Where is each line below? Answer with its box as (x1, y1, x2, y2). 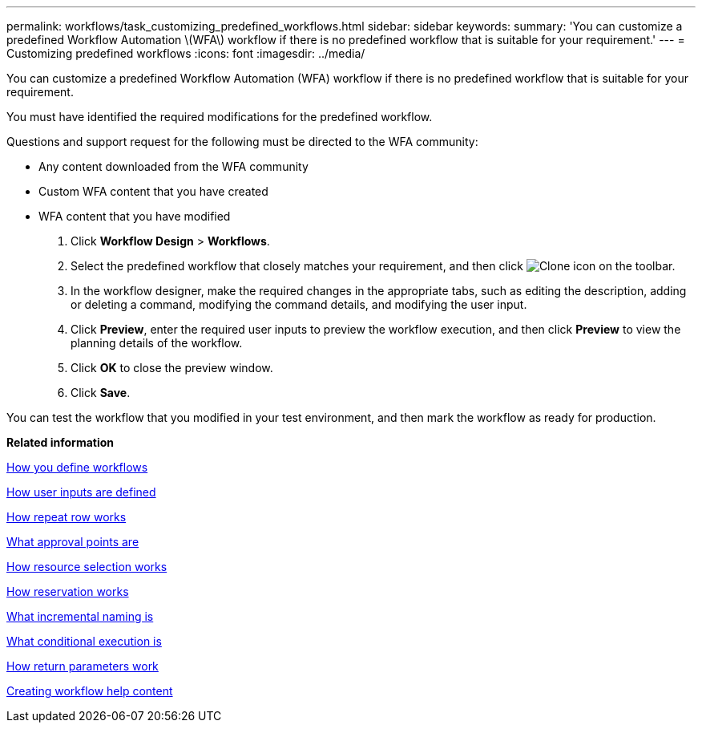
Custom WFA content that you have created (38, 184, 268, 198)
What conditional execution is (6, 634, 162, 648)
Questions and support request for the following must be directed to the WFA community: (6, 135, 478, 148)
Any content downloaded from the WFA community (38, 160, 309, 173)
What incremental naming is (6, 610, 154, 623)
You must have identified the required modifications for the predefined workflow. (6, 110, 433, 124)
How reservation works (6, 585, 129, 598)
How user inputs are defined (6, 485, 156, 499)
